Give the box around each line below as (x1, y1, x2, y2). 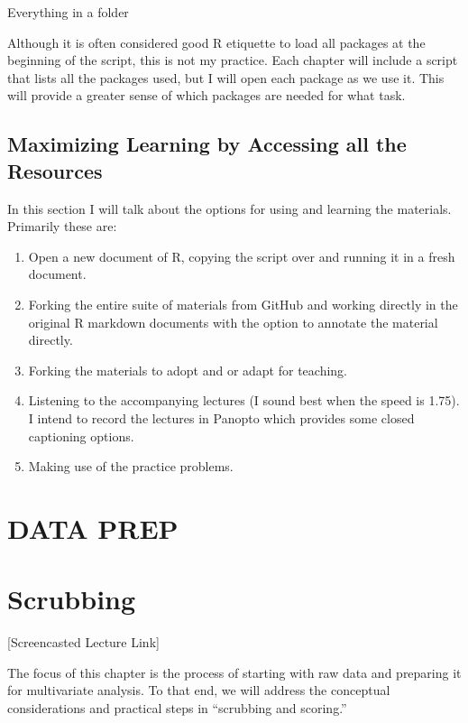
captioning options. (28, 426, 134, 445)
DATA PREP (7, 509, 179, 546)
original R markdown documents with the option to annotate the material (28, 312, 438, 331)
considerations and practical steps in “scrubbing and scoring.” (7, 698, 347, 717)
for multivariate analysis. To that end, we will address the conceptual (7, 681, 390, 700)
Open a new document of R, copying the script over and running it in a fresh (28, 246, 455, 265)
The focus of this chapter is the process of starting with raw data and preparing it (7, 663, 462, 681)
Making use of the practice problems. (28, 457, 234, 476)
